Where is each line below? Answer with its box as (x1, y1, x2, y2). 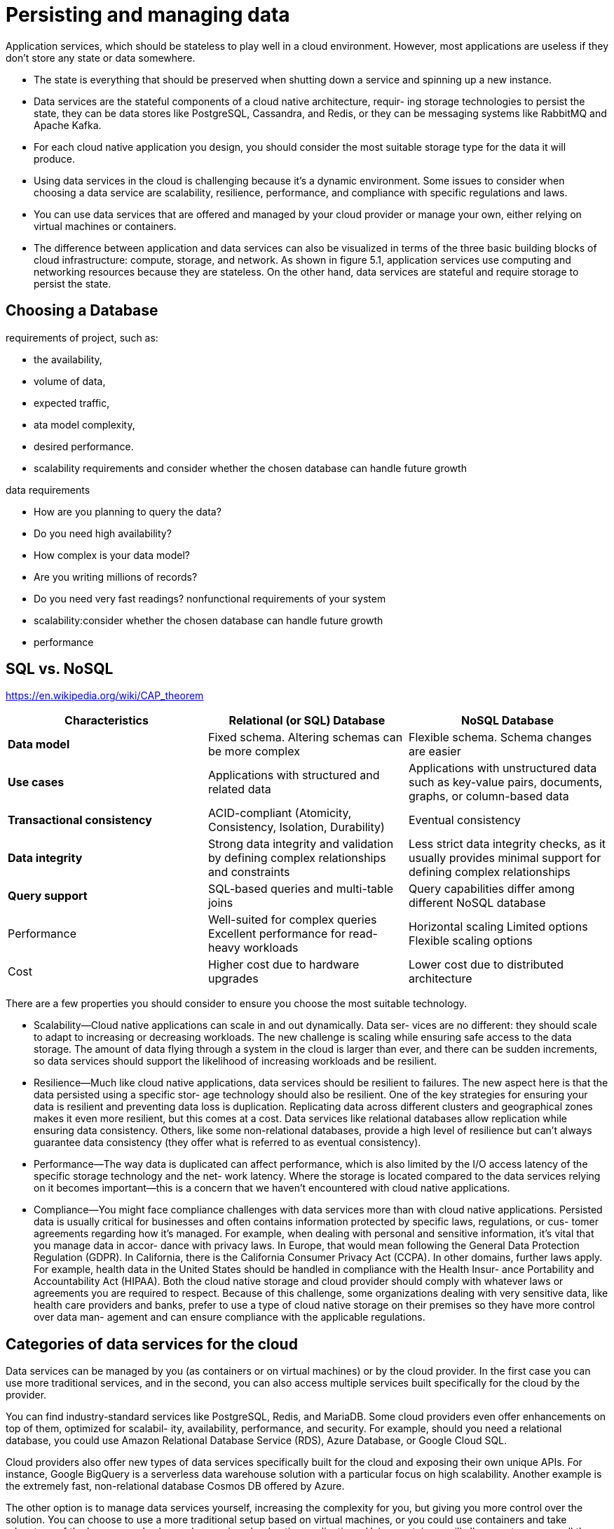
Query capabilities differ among (408, 882, 575, 896)
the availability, (34, 353, 102, 365)
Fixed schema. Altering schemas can (207, 730, 403, 745)
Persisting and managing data (6, 3, 290, 27)
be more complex (207, 744, 300, 759)
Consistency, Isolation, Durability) (207, 820, 385, 835)
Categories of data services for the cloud (6, 1335, 298, 1353)
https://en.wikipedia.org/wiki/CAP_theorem (6, 689, 204, 702)
